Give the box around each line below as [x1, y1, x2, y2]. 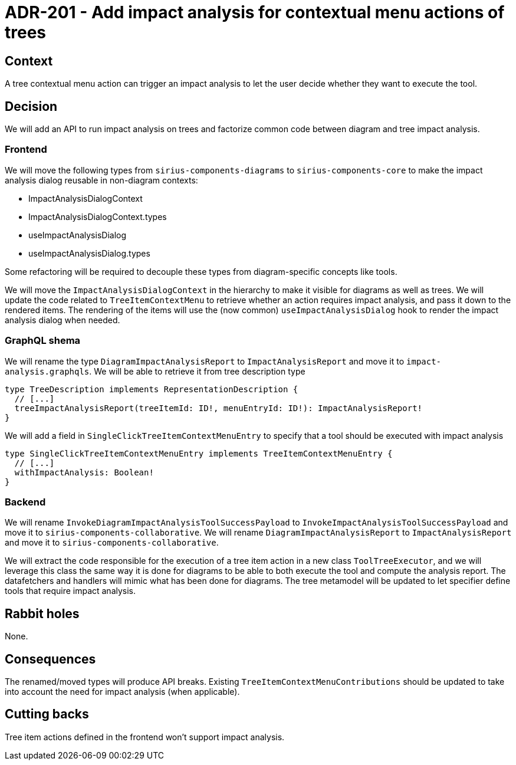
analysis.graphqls [5, 366, 90, 376]
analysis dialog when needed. [5, 314, 120, 325]
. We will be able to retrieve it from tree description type [89, 366, 305, 376]
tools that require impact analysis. [5, 586, 136, 596]
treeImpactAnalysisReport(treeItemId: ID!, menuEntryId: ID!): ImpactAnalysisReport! [14, 403, 423, 413]
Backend [5, 495, 46, 508]
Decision [5, 99, 58, 114]
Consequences [5, 651, 96, 666]
